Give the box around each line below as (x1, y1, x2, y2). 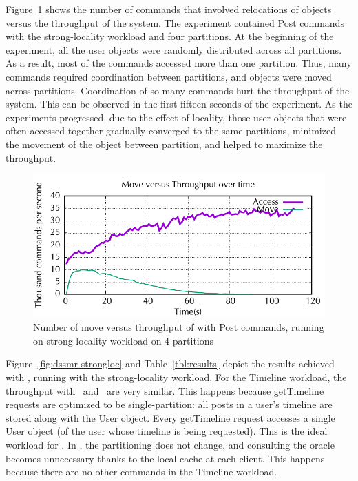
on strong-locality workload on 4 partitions (33, 333, 214, 347)
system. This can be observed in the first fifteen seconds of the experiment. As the (6, 96, 352, 111)
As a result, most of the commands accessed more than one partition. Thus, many (6, 56, 352, 70)
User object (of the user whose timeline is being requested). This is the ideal (6, 424, 328, 438)
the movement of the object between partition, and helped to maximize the (6, 136, 323, 151)
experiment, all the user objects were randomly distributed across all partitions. (6, 42, 342, 57)
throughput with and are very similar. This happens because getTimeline (6, 383, 324, 398)
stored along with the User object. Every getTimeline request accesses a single (6, 410, 335, 424)
